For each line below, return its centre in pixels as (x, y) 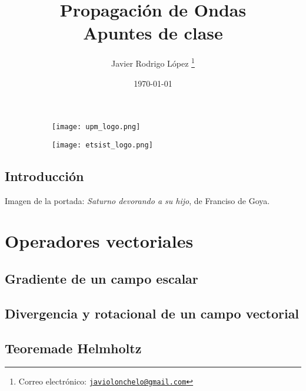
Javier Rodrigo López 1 (153, 62)
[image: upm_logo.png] (96, 127)
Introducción (44, 175)
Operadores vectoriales (99, 241)
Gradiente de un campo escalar (102, 279)
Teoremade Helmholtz (73, 348)
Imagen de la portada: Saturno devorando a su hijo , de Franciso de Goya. (137, 200)
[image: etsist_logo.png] (102, 145)
